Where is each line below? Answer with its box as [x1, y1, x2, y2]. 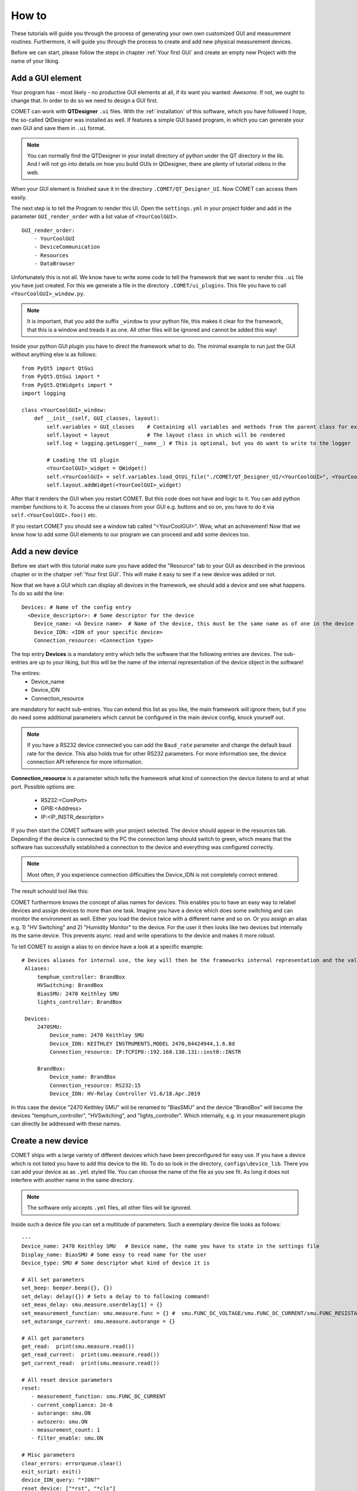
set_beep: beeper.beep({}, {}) [21, 1285, 113, 1291]
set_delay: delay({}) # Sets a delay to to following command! [21, 1293, 210, 1300]
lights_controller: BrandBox [37, 998, 122, 1005]
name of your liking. [11, 57, 60, 64]
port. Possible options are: [11, 783, 76, 790]
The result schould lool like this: [11, 887, 89, 895]
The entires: [11, 670, 41, 677]
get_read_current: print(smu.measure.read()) [21, 1351, 160, 1358]
